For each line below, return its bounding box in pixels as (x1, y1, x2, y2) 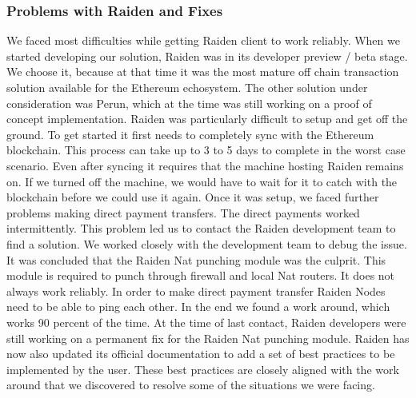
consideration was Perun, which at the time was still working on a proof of (6, 94, 372, 111)
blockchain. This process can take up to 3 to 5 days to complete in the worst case (6, 141, 406, 158)
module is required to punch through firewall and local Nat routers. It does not (6, 267, 395, 284)
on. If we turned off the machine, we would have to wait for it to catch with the (6, 173, 398, 189)
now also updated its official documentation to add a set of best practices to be (6, 345, 395, 362)
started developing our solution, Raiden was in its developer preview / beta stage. (6, 47, 408, 64)
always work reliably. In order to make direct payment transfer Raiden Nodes (6, 282, 386, 299)
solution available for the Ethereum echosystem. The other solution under (6, 79, 368, 95)
